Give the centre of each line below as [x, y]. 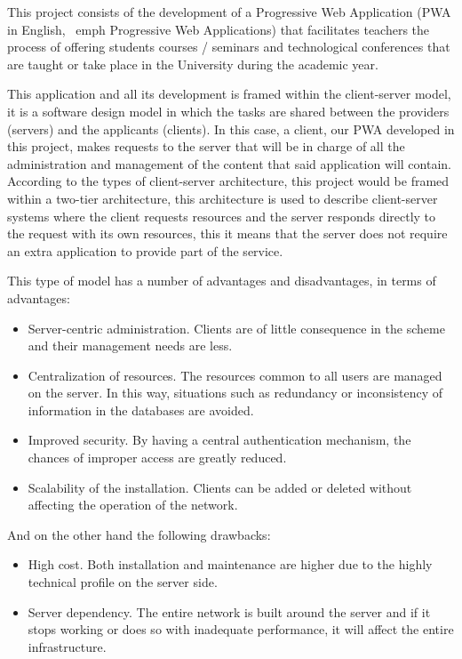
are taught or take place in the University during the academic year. [193, 64]
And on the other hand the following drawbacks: [139, 534]
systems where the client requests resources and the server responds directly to [222, 216]
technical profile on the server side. [123, 582]
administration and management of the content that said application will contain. [229, 163]
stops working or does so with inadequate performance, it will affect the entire [241, 629]
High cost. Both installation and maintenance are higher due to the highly [230, 564]
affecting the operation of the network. [133, 505]
